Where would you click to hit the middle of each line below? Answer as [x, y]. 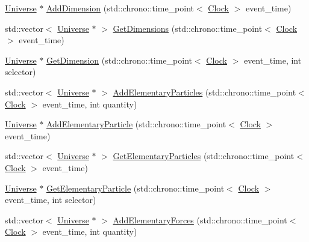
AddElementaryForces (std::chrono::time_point [200, 219]
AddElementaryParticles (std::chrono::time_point [204, 92]
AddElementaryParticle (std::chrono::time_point [136, 124]
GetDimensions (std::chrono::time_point [188, 28]
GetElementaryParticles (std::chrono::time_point [204, 156]
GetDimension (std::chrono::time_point [119, 60]
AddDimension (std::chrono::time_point [120, 8]
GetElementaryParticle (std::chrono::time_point [135, 188]
